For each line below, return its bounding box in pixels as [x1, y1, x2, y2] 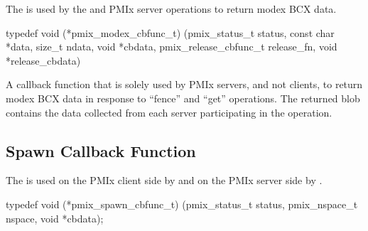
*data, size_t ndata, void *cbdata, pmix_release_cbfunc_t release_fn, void [6, 39, 337, 54]
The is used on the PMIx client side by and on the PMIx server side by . [6, 173, 323, 188]
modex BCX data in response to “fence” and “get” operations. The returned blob [6, 90, 360, 105]
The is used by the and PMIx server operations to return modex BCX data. [6, 1, 337, 16]
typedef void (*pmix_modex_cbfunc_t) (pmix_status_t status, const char [6, 25, 335, 40]
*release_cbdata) [6, 53, 81, 68]
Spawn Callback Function [6, 139, 196, 161]
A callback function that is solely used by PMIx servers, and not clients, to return [6, 77, 363, 92]
